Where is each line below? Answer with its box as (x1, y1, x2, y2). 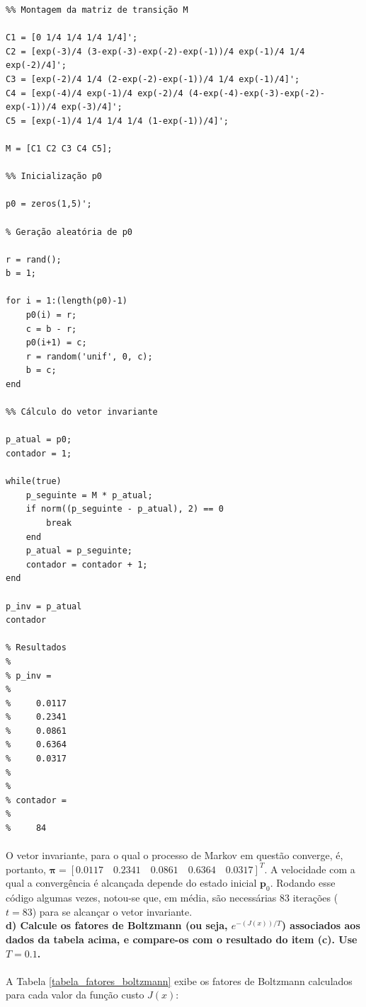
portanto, (6, 861, 46, 876)
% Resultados (6, 643, 67, 653)
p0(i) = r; (25, 310, 77, 321)
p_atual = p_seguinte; (25, 546, 132, 556)
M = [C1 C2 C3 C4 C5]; (6, 143, 113, 154)
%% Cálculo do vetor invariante (6, 407, 158, 418)
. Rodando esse (270, 875, 336, 890)
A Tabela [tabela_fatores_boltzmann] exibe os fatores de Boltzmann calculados (6, 973, 353, 988)
